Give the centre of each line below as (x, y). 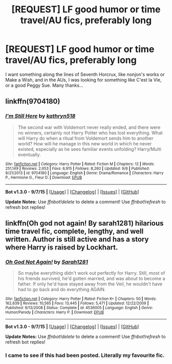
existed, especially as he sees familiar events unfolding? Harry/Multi (89, 149)
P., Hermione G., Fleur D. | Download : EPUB (44, 177)
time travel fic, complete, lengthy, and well (74, 231)
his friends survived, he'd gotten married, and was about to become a (91, 279)
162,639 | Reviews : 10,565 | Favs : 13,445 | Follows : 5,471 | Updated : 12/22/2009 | (77, 303)
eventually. (29, 155)
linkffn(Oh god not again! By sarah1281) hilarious (84, 224)
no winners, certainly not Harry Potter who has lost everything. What (90, 132)
